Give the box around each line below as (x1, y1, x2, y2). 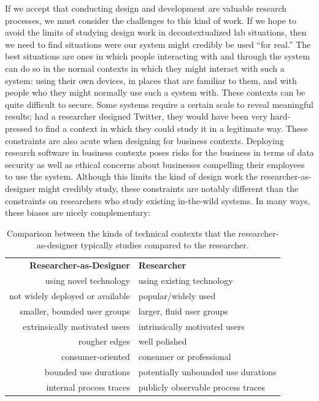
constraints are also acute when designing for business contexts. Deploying (5, 134, 284, 147)
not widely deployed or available (9, 289, 130, 302)
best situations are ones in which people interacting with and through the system (5, 50, 310, 63)
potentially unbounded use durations (138, 365, 277, 378)
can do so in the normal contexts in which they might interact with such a (5, 61, 285, 74)
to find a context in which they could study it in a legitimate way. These (35, 121, 308, 134)
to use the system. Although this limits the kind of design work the (5, 170, 258, 183)
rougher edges (78, 335, 130, 348)
